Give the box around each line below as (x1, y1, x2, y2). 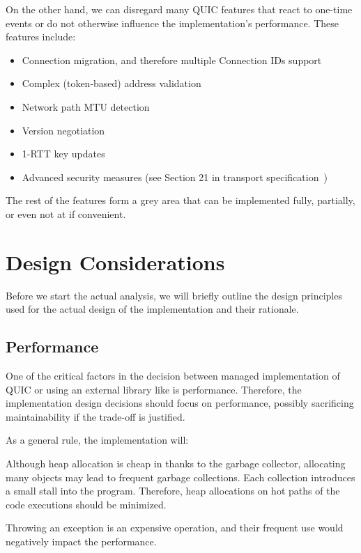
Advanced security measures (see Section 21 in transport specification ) (22, 169, 328, 184)
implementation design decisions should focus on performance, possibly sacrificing (6, 396, 354, 410)
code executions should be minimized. (6, 497, 167, 511)
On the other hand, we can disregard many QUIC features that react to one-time (6, 2, 353, 16)
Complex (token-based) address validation (22, 76, 201, 91)
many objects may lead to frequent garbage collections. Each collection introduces (6, 469, 355, 484)
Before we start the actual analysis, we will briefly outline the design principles (6, 288, 342, 302)
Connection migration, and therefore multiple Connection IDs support (22, 52, 322, 67)
